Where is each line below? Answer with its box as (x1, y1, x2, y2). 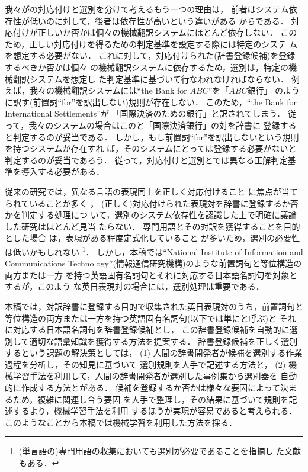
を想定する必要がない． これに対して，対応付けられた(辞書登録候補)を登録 (5, 49, 296, 62)
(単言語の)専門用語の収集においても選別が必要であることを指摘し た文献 (18, 445, 301, 457)
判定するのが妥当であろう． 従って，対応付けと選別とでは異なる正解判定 (5, 153, 288, 166)
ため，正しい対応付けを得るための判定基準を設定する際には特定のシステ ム (5, 37, 297, 50)
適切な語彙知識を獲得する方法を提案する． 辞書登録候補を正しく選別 (29, 335, 298, 347)
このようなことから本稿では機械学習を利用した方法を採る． (5, 416, 237, 428)
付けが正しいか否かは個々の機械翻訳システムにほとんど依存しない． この (12, 26, 297, 38)
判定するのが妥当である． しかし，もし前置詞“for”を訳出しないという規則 (12, 130, 299, 143)
